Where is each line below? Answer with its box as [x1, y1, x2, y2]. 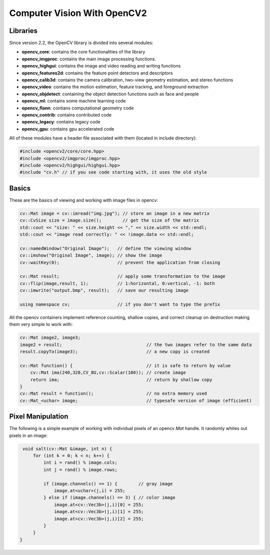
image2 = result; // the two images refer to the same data [19, 341, 252, 347]
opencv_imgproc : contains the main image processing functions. [21, 55, 156, 62]
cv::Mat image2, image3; [19, 335, 81, 340]
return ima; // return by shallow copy [30, 376, 212, 382]
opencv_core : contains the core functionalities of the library [21, 49, 145, 55]
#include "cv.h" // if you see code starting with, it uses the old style [19, 169, 207, 175]
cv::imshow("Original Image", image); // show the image [19, 252, 162, 258]
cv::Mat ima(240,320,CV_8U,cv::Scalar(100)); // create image [30, 370, 186, 375]
